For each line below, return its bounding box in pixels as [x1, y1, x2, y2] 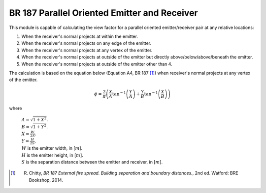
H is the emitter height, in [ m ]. [21, 152, 84, 158]
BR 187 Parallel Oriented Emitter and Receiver [9, 7, 198, 18]
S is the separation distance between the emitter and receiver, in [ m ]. [21, 159, 163, 165]
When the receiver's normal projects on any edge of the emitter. [21, 40, 152, 46]
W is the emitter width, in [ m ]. [21, 145, 83, 151]
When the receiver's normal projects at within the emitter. [21, 33, 138, 39]
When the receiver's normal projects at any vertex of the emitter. [21, 47, 153, 53]
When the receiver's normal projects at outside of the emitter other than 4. [21, 61, 172, 67]
